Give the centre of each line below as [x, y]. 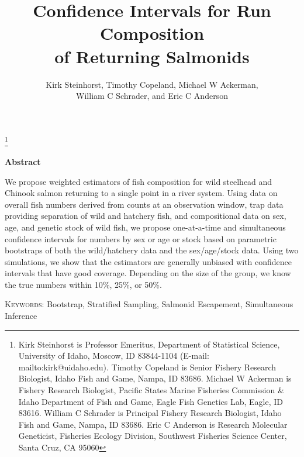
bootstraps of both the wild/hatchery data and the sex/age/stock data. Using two [152, 250]
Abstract [23, 161]
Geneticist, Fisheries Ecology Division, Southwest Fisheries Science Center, [153, 436]
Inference [21, 316]
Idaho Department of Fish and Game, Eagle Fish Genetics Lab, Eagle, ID [151, 401]
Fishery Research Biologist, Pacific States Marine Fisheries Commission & [151, 390]
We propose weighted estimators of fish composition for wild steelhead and [139, 181]
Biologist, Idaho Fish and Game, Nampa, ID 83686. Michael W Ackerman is [155, 378]
